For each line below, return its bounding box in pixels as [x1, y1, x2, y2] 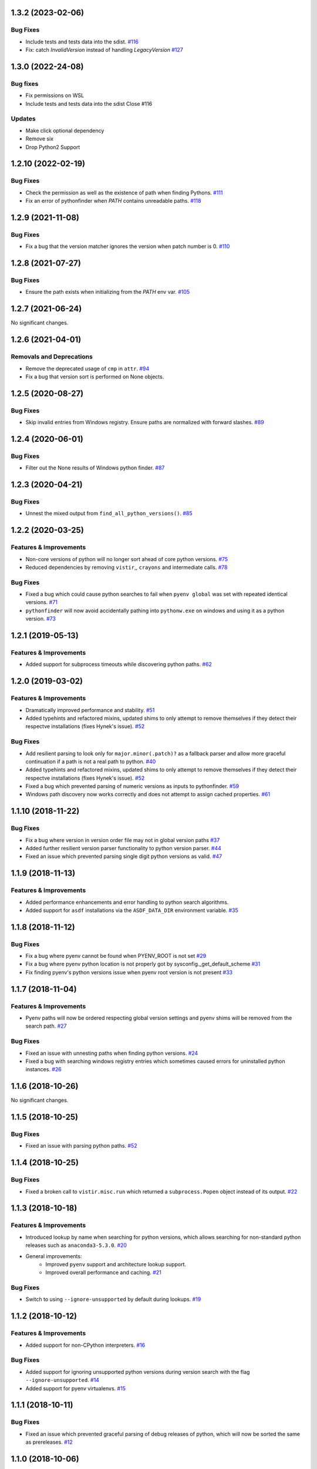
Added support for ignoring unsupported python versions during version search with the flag [25, 1368, 250, 1375]
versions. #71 [25, 599, 58, 606]
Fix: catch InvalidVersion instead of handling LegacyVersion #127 [25, 46, 183, 53]
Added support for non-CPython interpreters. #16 [25, 1341, 146, 1349]
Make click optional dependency [25, 127, 104, 134]
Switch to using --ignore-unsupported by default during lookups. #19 [25, 1296, 201, 1303]
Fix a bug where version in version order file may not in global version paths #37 [25, 836, 220, 843]
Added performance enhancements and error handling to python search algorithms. [25, 898, 229, 905]
